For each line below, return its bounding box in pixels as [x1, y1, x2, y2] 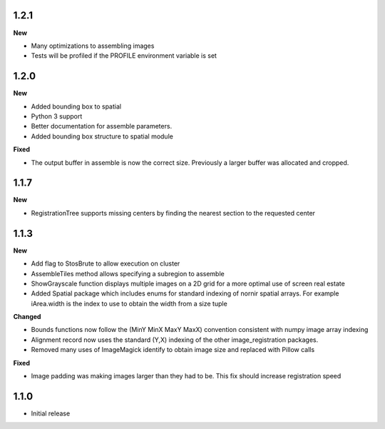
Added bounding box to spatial [31, 102, 121, 111]
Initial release [31, 409, 71, 418]
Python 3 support [31, 111, 83, 121]
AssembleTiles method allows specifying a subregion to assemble [31, 269, 225, 278]
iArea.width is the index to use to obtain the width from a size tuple [31, 299, 227, 308]
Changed [13, 313, 41, 321]
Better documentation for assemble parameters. [31, 122, 173, 131]
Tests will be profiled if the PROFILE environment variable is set [31, 51, 217, 60]
